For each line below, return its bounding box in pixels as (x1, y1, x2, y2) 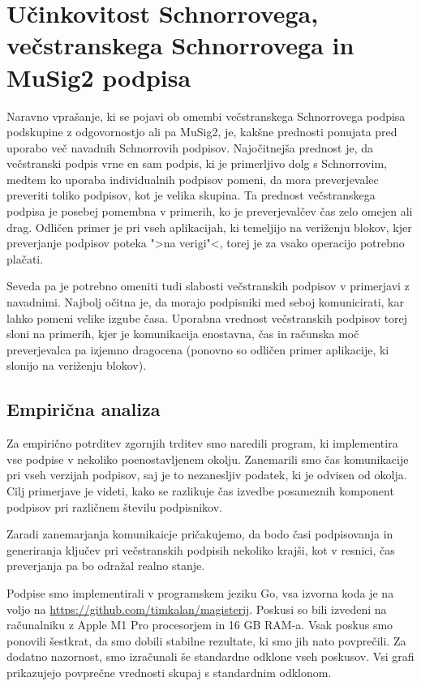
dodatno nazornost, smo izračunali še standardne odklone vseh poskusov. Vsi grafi (6, 648, 415, 665)
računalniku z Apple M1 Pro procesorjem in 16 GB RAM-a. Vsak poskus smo (6, 616, 393, 633)
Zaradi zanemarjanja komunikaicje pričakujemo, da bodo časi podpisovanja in (6, 525, 393, 542)
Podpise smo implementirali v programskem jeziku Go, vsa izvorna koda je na (6, 584, 394, 601)
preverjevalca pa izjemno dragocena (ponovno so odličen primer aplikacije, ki (6, 341, 389, 358)
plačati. (6, 250, 44, 267)
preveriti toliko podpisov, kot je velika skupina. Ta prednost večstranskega (6, 187, 376, 204)
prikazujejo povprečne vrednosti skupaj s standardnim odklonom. (6, 663, 332, 680)
